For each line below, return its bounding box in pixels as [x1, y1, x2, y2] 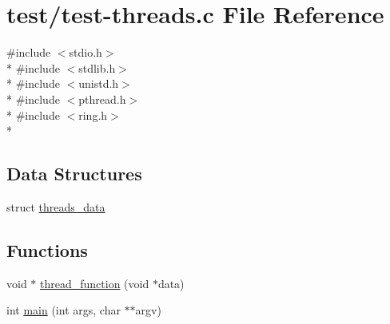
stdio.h [69, 44, 102, 61]
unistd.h [78, 75, 119, 92]
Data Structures [6, 161, 142, 186]
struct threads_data [6, 198, 105, 215]
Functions [6, 237, 88, 262]
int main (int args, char [6, 302, 121, 318]
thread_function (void [40, 275, 149, 291]
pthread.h [78, 90, 126, 107]
